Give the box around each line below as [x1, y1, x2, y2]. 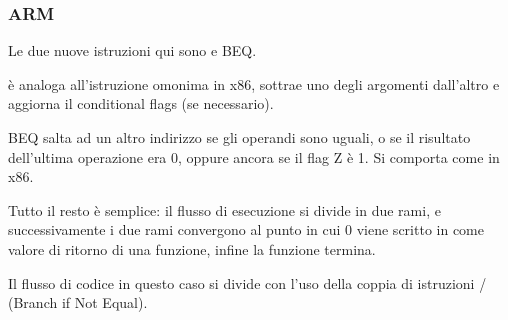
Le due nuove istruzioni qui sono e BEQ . [8, 40, 257, 61]
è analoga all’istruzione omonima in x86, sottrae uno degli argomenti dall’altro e [8, 73, 500, 94]
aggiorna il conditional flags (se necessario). [8, 93, 274, 114]
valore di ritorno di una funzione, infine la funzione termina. [8, 238, 376, 259]
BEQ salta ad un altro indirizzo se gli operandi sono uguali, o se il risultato [8, 127, 471, 147]
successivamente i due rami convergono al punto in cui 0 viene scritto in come [8, 219, 484, 240]
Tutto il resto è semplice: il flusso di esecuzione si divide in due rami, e [8, 199, 441, 220]
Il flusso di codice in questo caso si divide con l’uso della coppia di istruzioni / [8, 272, 487, 293]
